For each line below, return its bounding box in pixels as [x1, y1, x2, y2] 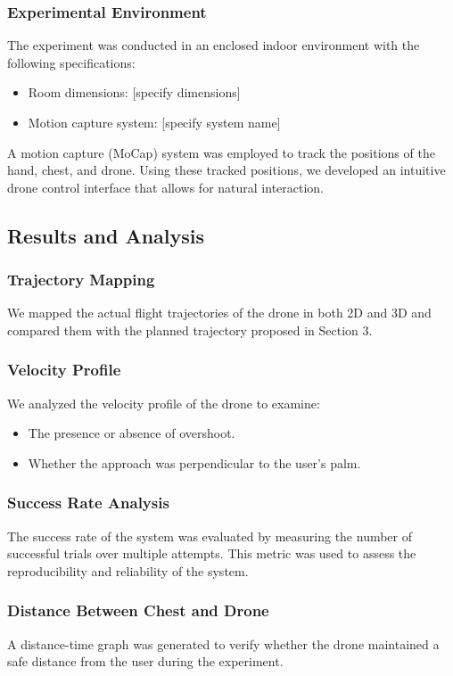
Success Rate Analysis [7, 491, 169, 514]
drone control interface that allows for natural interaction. [7, 177, 325, 196]
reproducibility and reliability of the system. [7, 561, 249, 580]
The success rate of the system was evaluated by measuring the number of [7, 526, 413, 545]
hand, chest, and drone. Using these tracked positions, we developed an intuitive [7, 161, 446, 179]
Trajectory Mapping [7, 268, 155, 291]
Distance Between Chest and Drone [7, 599, 269, 622]
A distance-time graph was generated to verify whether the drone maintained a [7, 634, 440, 653]
